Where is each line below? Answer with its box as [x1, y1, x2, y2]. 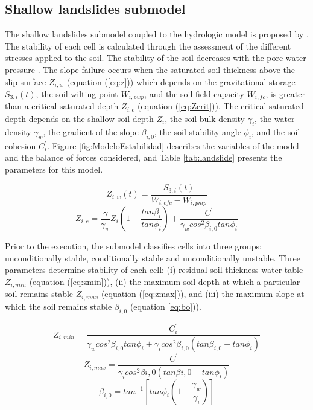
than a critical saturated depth [5, 100, 119, 112]
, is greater [265, 88, 305, 100]
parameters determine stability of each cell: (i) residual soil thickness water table [5, 263, 303, 276]
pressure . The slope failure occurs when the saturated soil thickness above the [5, 63, 296, 75]
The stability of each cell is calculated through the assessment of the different [5, 39, 291, 52]
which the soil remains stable [5, 299, 112, 312]
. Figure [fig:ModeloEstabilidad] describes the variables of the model [47, 139, 299, 152]
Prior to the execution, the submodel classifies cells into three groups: [5, 240, 262, 252]
